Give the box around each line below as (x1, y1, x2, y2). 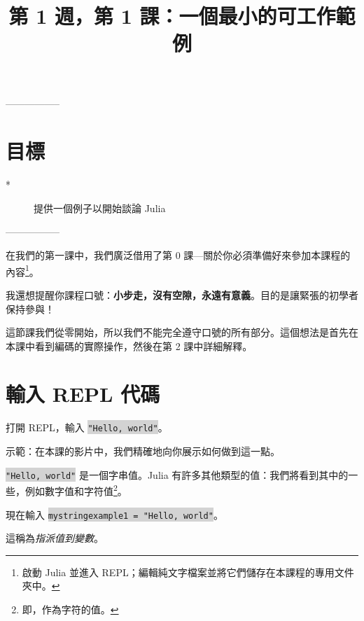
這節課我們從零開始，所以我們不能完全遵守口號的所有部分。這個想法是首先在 (6, 325, 358, 340)
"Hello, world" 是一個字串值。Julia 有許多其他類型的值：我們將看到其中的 (6, 467, 349, 482)
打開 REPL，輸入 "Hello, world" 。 (6, 420, 168, 435)
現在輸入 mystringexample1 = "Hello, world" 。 (6, 507, 223, 522)
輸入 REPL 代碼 (6, 379, 160, 408)
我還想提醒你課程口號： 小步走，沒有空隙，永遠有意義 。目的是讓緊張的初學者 (6, 287, 358, 302)
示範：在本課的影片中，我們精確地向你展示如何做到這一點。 (6, 444, 280, 459)
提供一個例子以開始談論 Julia (34, 200, 166, 215)
